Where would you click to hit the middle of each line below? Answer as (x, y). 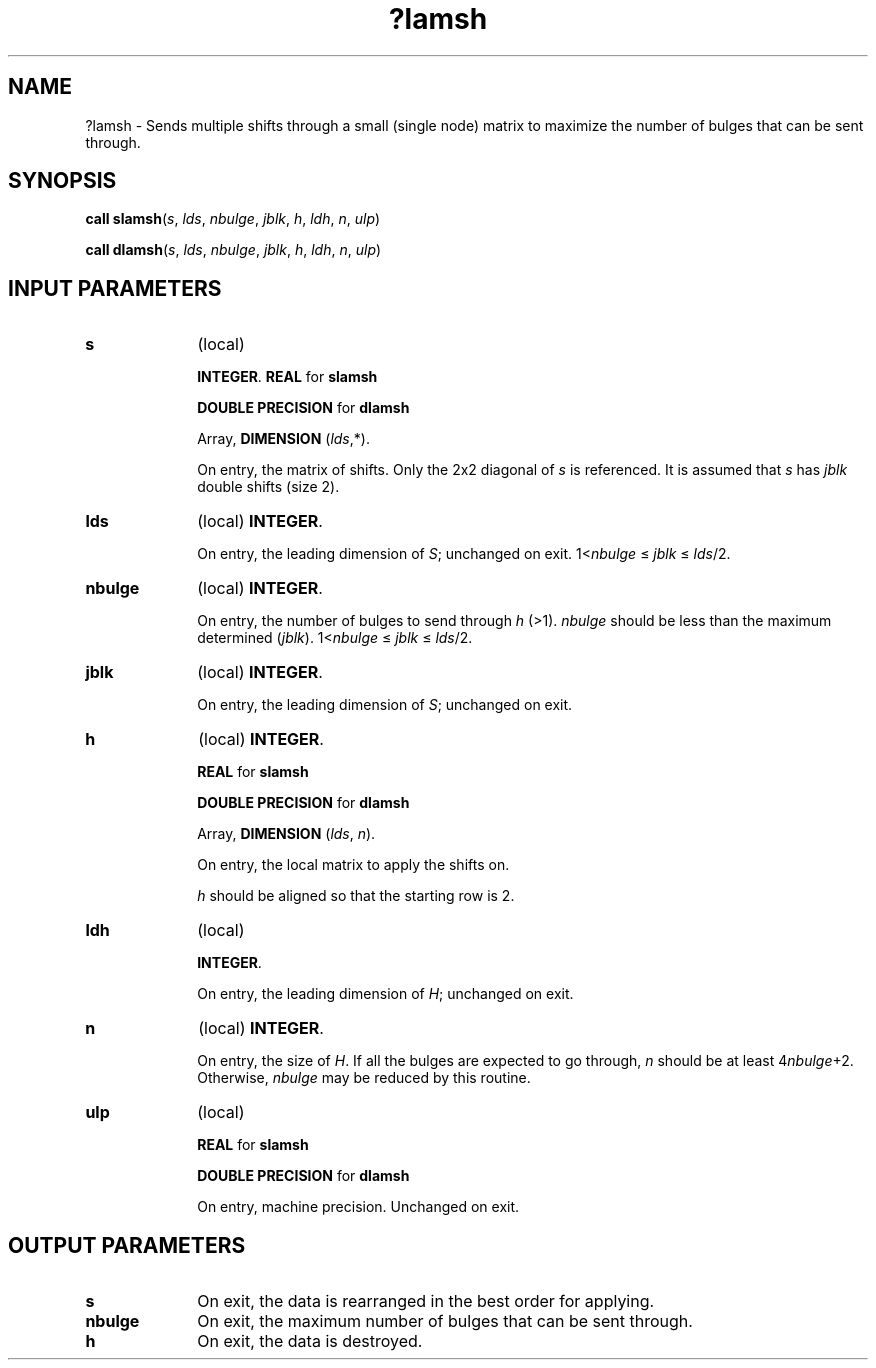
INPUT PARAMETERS (115, 288)
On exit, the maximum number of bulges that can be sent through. (445, 1321)
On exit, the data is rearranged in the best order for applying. (426, 1301)
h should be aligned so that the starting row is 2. (356, 896)
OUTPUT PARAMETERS (127, 1245)
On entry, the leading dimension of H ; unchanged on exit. (385, 994)
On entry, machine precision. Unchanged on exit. (358, 1207)
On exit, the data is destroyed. (310, 1341)
